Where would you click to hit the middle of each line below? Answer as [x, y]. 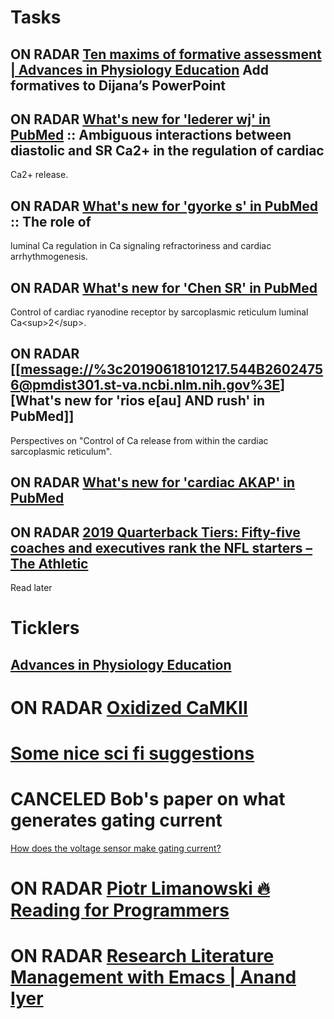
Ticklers [45, 628]
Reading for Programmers [120, 910]
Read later [31, 588]
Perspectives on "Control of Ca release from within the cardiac [139, 440]
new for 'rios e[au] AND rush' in [165, 401]
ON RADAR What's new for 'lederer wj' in [140, 119]
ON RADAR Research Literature [142, 956]
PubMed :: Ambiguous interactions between [151, 134]
